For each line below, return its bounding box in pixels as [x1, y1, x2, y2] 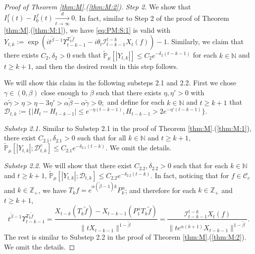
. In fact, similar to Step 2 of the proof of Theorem [75, 12, 229, 23]
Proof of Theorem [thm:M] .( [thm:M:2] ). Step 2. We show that [4, 1, 191, 11]
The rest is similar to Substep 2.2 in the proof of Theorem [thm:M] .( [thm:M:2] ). [4, 232, 247, 242]
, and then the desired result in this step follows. [31, 61, 178, 71]
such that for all [77, 132, 126, 143]
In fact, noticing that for [154, 170, 229, 180]
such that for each [173, 160, 228, 171]
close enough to [41, 87, 88, 97]
